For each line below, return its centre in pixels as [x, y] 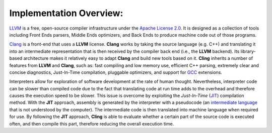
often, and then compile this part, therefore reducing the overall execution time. [92, 123]
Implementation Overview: [66, 13]
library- [248, 51]
